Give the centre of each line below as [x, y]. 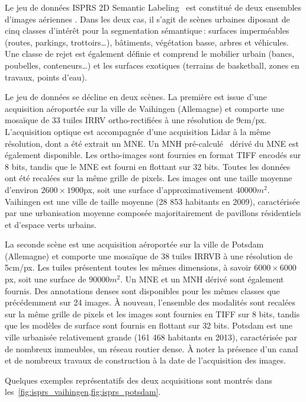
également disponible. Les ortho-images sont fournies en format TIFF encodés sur [153, 155]
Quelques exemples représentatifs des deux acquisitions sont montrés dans [138, 380]
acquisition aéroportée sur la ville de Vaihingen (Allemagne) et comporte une [145, 108]
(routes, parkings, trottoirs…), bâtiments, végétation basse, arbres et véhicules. [147, 42]
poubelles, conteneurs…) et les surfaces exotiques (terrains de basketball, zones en [152, 65]
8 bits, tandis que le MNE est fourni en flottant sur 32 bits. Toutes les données [148, 166]
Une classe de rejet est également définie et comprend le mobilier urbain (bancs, [150, 54]
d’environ [22, 189]
